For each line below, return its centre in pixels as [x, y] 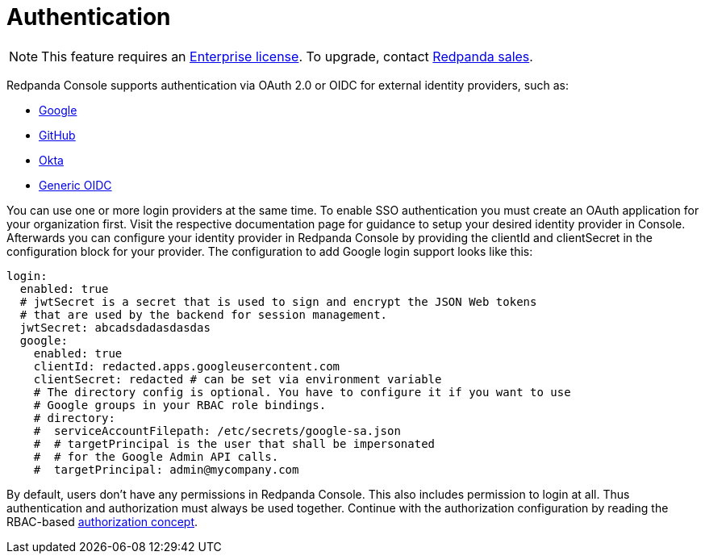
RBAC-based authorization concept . [102, 521]
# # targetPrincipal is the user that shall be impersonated [234, 443]
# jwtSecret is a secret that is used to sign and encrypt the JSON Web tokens [278, 301]
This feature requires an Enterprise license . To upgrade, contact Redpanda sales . [287, 56]
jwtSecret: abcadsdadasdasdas [115, 327]
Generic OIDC [75, 185]
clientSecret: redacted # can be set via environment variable [238, 379]
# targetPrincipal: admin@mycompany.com [166, 469]
